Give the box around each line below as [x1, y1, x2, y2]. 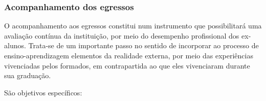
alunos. [4, 40, 26, 51]
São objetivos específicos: [4, 87, 82, 97]
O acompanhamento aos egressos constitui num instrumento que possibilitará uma [4, 20, 262, 31]
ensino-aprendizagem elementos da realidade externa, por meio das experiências [4, 50, 253, 60]
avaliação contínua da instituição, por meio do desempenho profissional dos [4, 30, 239, 41]
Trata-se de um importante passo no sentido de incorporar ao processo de [28, 40, 259, 51]
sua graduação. [4, 70, 51, 81]
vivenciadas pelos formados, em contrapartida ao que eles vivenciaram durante [4, 60, 250, 71]
